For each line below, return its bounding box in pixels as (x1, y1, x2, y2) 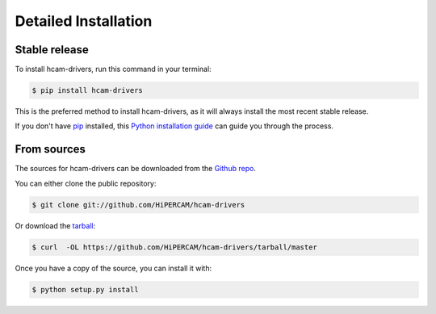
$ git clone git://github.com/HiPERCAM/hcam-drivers (31, 200, 245, 209)
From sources (15, 142, 86, 157)
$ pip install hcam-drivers (31, 86, 143, 95)
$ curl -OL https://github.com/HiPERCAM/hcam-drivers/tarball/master (31, 242, 318, 252)
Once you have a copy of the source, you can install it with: (15, 263, 212, 273)
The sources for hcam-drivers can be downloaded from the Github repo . (15, 164, 256, 174)
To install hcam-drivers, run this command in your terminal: (15, 65, 212, 74)
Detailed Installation (15, 12, 153, 30)
